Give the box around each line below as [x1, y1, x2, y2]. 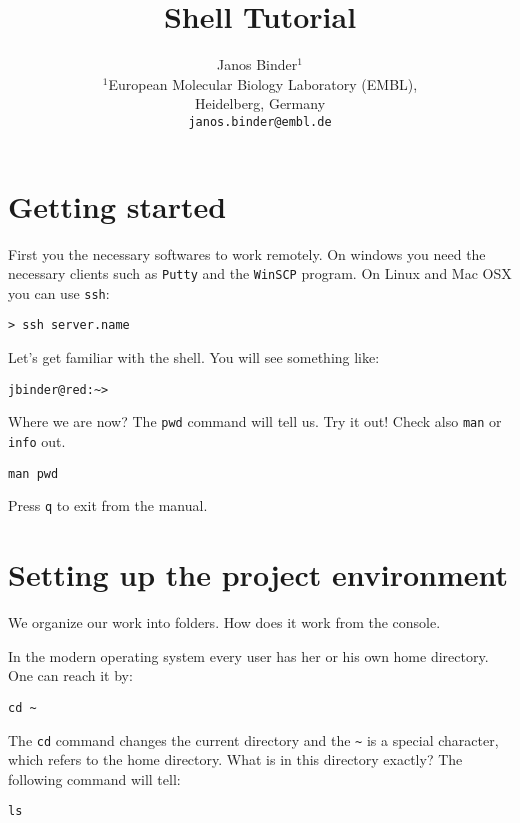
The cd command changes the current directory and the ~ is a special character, [8, 729, 499, 750]
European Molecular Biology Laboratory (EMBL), [108, 73, 418, 94]
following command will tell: [8, 768, 181, 789]
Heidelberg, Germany [194, 93, 326, 114]
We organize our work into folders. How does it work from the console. [8, 612, 441, 633]
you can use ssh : [8, 282, 110, 303]
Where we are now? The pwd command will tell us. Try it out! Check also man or [8, 411, 502, 432]
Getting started [8, 185, 227, 226]
